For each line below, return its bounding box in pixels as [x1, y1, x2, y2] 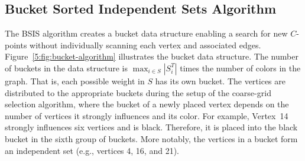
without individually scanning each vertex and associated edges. [30, 38, 261, 51]
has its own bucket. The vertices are [155, 74, 286, 87]
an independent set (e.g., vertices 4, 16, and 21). [5, 144, 179, 156]
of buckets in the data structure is [5, 61, 128, 74]
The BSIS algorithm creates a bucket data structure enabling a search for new [5, 27, 288, 40]
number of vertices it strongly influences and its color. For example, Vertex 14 [5, 109, 288, 121]
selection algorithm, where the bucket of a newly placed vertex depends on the [5, 98, 289, 110]
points [5, 38, 27, 51]
